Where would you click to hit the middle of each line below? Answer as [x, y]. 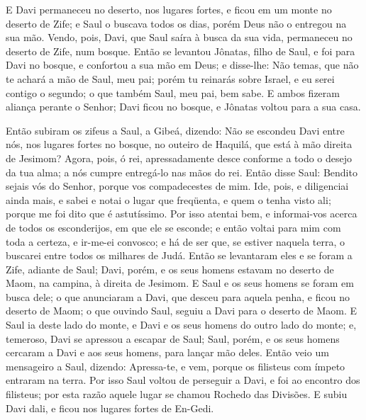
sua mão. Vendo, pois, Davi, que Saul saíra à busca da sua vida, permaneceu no [179, 37]
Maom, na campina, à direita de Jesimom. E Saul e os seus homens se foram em [180, 283]
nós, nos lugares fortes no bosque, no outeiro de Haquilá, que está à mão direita [179, 144]
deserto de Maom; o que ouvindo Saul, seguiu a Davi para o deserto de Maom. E [182, 311]
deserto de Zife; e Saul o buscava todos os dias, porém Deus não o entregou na [176, 23]
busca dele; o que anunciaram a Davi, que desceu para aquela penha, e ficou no [178, 296]
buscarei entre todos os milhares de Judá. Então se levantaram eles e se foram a [179, 255]
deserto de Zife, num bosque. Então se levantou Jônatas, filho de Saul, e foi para [181, 51]
